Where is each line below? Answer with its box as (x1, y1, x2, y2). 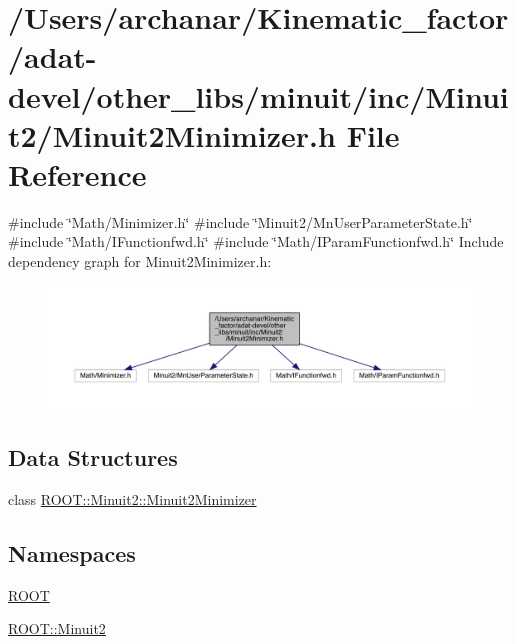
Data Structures (8, 442, 178, 473)
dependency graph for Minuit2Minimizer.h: (8, 251, 272, 272)
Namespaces (8, 537, 136, 568)
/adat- (8, 36, 97, 77)
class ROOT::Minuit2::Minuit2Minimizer (8, 488, 257, 509)
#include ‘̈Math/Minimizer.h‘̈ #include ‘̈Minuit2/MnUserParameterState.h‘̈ (8, 211, 473, 232)
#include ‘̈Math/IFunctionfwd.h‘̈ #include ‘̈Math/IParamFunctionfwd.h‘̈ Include (8, 231, 504, 252)
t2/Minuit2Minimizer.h (8, 114, 336, 155)
